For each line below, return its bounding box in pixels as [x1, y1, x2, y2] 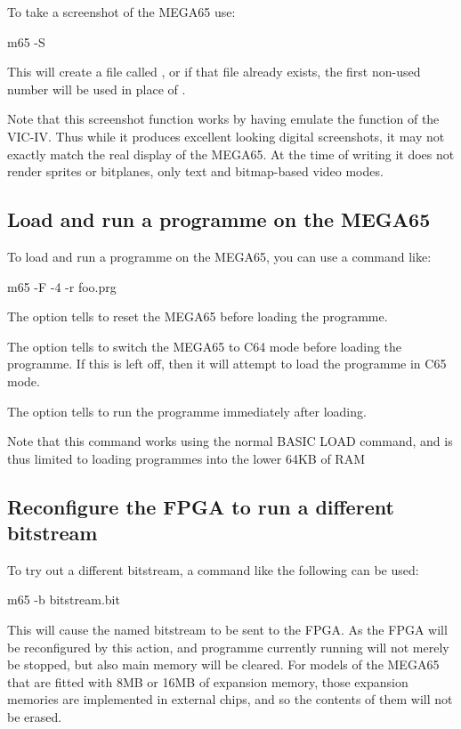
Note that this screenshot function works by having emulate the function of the [7, 109, 440, 128]
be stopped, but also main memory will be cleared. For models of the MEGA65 [7, 655, 440, 674]
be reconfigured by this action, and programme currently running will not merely [7, 637, 449, 656]
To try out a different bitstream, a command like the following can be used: [7, 560, 419, 579]
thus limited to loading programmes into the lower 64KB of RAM [7, 449, 365, 467]
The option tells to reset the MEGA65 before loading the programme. [7, 307, 388, 326]
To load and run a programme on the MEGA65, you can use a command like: [7, 247, 432, 265]
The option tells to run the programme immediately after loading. [7, 401, 367, 420]
